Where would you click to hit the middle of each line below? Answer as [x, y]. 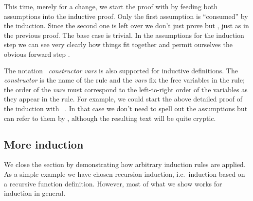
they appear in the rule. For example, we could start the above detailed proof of [123, 99]
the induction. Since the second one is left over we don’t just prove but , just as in [126, 25]
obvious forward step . [37, 54]
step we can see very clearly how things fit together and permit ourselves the [118, 44]
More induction [44, 144]
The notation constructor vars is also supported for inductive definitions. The [121, 70]
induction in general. [35, 193]
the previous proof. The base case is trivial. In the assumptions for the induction [124, 35]
